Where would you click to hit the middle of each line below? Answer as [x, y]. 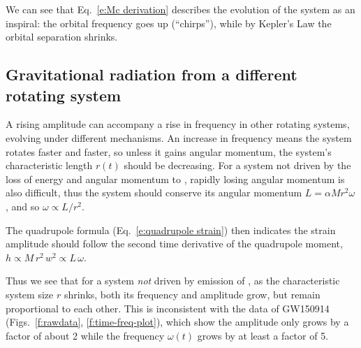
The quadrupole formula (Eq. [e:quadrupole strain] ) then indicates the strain [171, 230]
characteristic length [49, 165]
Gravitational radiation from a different [152, 74]
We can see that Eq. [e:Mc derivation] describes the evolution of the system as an [180, 9]
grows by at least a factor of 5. [263, 335]
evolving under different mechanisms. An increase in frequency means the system [179, 137]
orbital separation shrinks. [62, 37]
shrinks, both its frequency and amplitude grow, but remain [192, 294]
